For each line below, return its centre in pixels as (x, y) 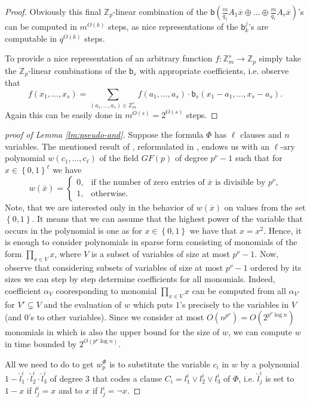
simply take (280, 58)
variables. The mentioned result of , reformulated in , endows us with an (137, 146)
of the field (119, 158)
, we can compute (260, 332)
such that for (259, 158)
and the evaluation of (83, 304)
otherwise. (110, 194)
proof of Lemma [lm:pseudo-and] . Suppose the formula (104, 134)
